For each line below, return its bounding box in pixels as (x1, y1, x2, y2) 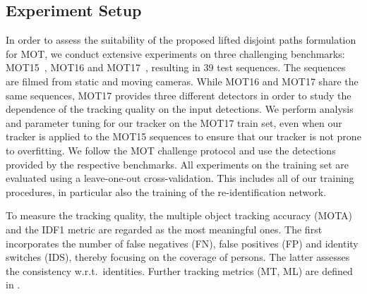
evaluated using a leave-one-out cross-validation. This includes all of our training (6, 171, 354, 185)
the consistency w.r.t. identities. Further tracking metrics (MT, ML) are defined (6, 263, 353, 278)
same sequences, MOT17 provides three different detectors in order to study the (6, 87, 351, 102)
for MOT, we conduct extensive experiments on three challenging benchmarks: (6, 46, 345, 61)
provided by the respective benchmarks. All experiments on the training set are (6, 157, 349, 171)
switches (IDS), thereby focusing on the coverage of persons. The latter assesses (6, 250, 350, 264)
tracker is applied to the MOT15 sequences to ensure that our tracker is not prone (6, 129, 361, 144)
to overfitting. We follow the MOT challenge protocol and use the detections (6, 142, 336, 157)
